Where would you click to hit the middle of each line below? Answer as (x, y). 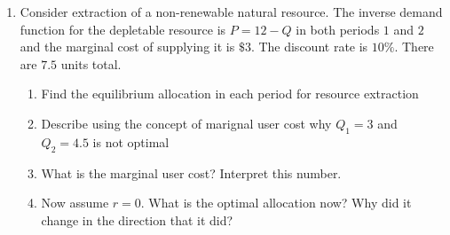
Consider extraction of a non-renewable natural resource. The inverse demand (231, 12)
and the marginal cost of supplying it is (127, 47)
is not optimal (131, 141)
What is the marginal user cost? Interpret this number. (191, 172)
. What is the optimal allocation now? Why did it (276, 203)
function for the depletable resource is (123, 29)
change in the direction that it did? (137, 219)
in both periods (338, 29)
